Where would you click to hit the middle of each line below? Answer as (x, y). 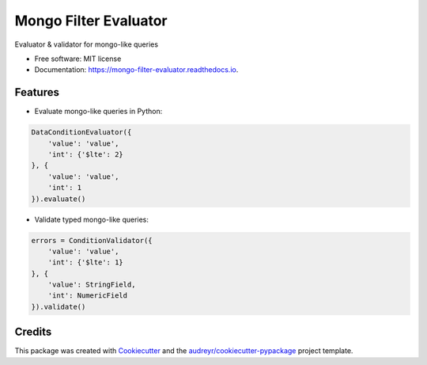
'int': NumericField (88, 296)
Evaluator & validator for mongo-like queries (86, 44)
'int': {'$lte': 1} (86, 262)
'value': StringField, (92, 285)
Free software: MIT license (78, 59)
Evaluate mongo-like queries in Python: (98, 112)
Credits (33, 332)
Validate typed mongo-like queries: (92, 219)
